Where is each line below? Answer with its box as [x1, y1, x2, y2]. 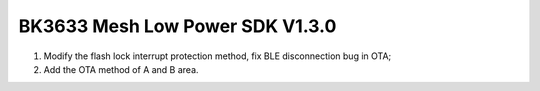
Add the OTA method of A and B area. [43, 63, 199, 75]
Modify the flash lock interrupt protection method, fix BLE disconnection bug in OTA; [43, 50, 392, 62]
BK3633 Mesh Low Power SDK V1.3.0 [18, 15, 337, 37]
